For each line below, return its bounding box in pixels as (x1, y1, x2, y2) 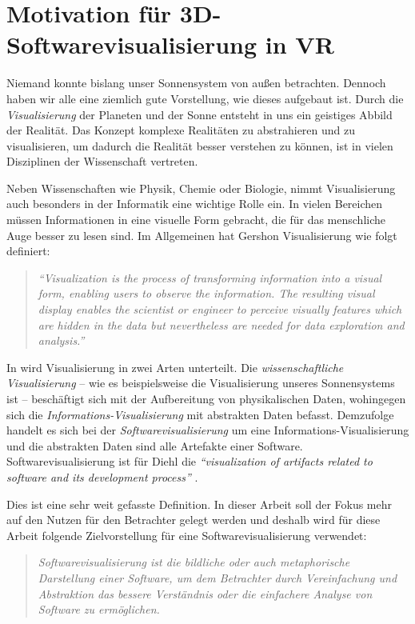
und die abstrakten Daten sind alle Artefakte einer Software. (6, 437, 303, 454)
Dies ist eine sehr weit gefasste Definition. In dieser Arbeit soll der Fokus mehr (6, 495, 393, 512)
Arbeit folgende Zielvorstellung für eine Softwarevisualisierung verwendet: (6, 526, 367, 543)
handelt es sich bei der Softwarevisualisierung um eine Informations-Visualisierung (6, 422, 409, 438)
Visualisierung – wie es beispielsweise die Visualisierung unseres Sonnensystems (6, 374, 395, 391)
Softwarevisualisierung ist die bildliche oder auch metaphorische (38, 554, 350, 570)
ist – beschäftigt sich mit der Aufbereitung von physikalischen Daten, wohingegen (6, 390, 406, 406)
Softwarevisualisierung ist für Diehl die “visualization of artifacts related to (6, 453, 373, 470)
